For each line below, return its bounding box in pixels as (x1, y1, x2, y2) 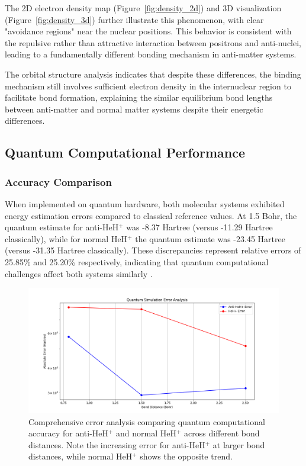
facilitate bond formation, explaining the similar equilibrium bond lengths (5, 91, 273, 104)
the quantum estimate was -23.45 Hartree (135, 232, 285, 245)
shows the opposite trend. (140, 450, 233, 462)
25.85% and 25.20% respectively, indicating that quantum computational (5, 255, 269, 268)
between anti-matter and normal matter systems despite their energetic (5, 102, 263, 115)
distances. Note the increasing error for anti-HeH (28, 438, 205, 451)
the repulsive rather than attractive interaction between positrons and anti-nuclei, (5, 36, 301, 49)
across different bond (184, 427, 260, 439)
